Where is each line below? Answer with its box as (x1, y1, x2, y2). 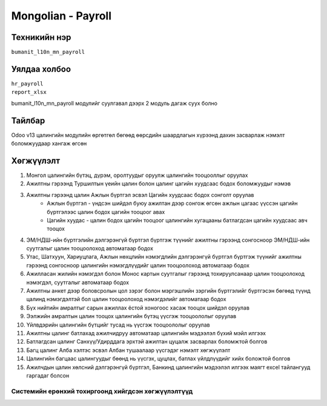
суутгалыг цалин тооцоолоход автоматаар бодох (26, 245, 154, 252)
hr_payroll (11, 80, 44, 87)
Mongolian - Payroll (11, 9, 112, 22)
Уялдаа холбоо (11, 64, 71, 74)
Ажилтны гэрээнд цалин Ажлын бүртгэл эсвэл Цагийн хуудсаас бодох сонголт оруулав (26, 191, 254, 198)
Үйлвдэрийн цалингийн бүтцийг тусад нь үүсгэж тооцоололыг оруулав (26, 321, 210, 328)
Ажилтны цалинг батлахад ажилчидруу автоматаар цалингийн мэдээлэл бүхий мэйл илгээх (26, 329, 266, 336)
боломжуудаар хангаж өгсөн (11, 140, 87, 147)
